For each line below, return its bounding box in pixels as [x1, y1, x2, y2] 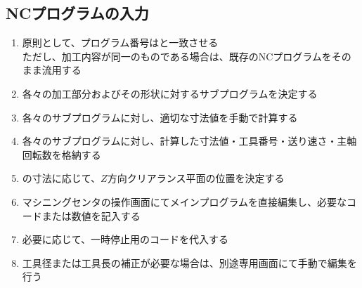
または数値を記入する [41, 208, 141, 223]
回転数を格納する [22, 147, 101, 162]
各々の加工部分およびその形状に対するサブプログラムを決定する [22, 86, 318, 100]
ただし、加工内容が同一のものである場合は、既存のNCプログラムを [22, 48, 332, 63]
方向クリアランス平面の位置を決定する [107, 171, 285, 185]
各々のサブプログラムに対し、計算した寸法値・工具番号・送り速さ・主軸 [22, 133, 357, 148]
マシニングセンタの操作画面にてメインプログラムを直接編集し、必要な [22, 194, 347, 209]
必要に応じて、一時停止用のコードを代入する [22, 232, 229, 247]
